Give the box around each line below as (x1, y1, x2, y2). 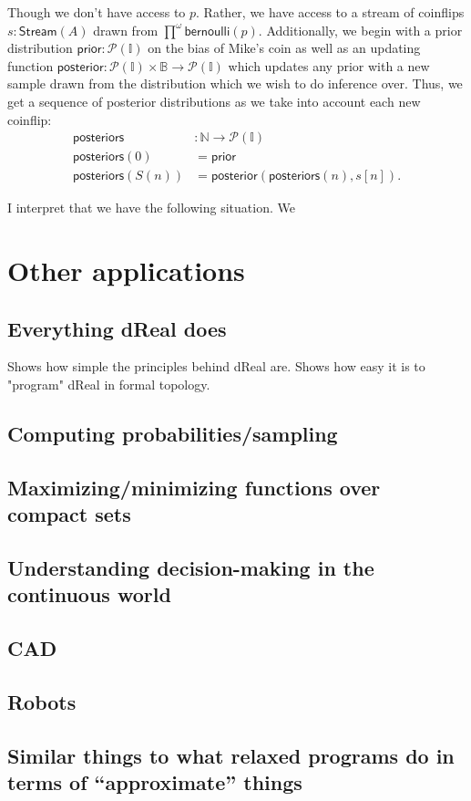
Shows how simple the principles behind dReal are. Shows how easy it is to (7, 357, 425, 376)
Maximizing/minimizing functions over (7, 473, 381, 501)
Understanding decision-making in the (7, 553, 374, 581)
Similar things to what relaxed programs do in (7, 741, 455, 769)
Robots (7, 687, 77, 715)
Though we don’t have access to (7, 3, 186, 21)
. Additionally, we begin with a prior (258, 20, 463, 39)
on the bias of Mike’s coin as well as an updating (148, 38, 421, 57)
